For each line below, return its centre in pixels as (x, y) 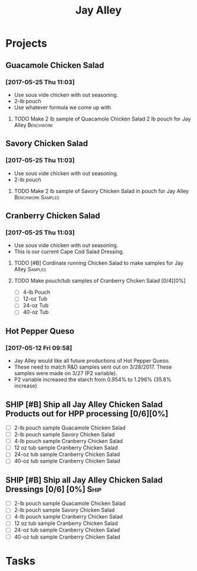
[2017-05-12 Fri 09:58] (39, 347)
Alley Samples (30, 270)
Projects (27, 43)
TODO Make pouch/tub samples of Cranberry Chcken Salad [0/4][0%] (100, 281)
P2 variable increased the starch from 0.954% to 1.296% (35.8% (93, 380)
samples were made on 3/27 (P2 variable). (65, 373)
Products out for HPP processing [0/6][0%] (87, 414)
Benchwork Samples (37, 197)
